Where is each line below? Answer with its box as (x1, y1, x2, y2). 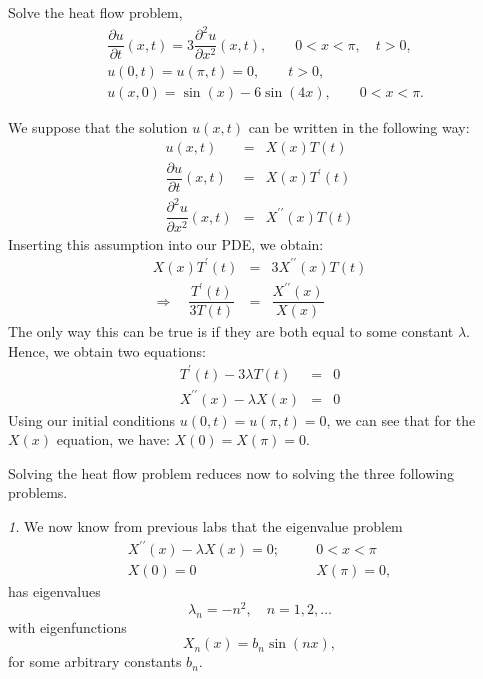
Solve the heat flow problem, (8, 2, 183, 22)
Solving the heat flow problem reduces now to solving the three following (8, 462, 454, 483)
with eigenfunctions (8, 616, 127, 637)
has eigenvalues (8, 581, 101, 602)
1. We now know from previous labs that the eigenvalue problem (8, 515, 403, 536)
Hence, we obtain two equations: (8, 340, 207, 361)
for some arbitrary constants (8, 651, 182, 672)
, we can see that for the (326, 409, 476, 430)
